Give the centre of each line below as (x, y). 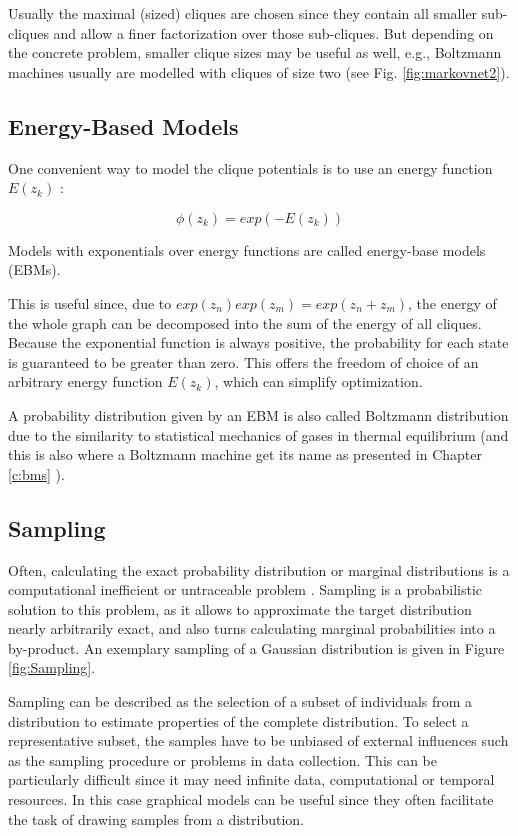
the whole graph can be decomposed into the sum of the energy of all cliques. (245, 322)
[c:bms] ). (36, 473)
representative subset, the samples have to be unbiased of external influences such (258, 740)
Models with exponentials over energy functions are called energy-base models (247, 249)
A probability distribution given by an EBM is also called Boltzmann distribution (258, 414)
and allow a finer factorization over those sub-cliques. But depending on (273, 32)
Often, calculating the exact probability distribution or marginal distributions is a (259, 569)
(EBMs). (34, 269)
